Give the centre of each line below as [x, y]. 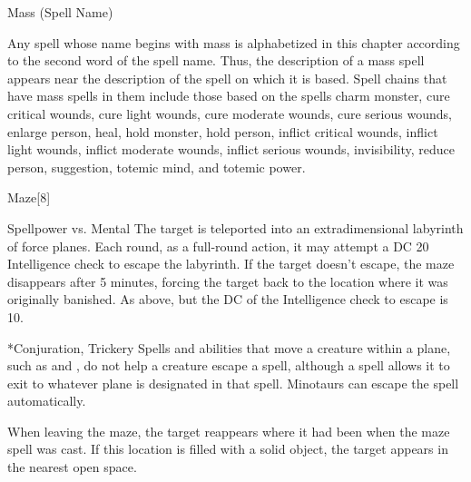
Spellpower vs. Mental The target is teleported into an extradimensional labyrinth [235, 227]
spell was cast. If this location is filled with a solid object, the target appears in [228, 449]
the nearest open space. [72, 467]
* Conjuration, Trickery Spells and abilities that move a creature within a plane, [229, 347]
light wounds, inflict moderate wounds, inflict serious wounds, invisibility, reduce [231, 149]
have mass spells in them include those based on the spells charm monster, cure [229, 96]
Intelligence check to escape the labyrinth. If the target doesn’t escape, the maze [231, 264]
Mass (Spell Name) [60, 12]
